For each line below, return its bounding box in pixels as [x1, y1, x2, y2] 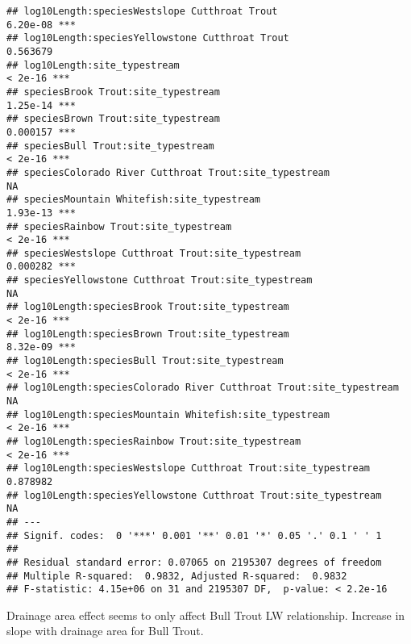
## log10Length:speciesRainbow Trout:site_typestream [6, 436, 301, 447]
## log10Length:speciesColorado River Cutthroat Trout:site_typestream [6, 382, 399, 394]
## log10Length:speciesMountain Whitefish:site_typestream [6, 408, 330, 420]
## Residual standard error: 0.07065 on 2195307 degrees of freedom [6, 556, 382, 568]
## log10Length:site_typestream [6, 59, 180, 71]
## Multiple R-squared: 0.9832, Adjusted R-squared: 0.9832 [6, 570, 347, 582]
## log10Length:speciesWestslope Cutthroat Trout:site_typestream [6, 462, 371, 475]
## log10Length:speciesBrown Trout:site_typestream [6, 328, 289, 340]
